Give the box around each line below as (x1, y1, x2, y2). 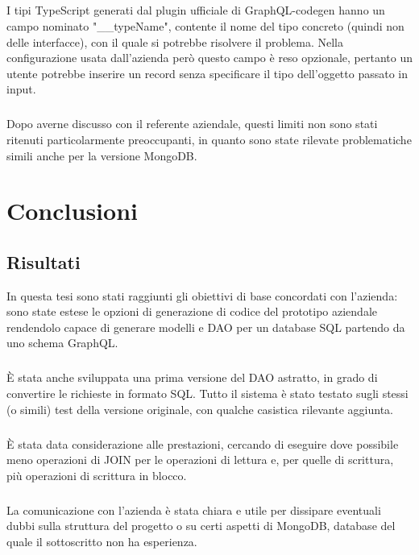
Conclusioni (6, 194, 138, 227)
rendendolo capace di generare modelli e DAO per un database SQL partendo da (6, 318, 405, 335)
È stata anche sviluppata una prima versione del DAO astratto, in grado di (6, 369, 378, 386)
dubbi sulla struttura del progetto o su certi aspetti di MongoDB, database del (6, 517, 396, 534)
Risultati (6, 249, 81, 274)
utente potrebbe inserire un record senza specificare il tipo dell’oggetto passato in (6, 64, 409, 81)
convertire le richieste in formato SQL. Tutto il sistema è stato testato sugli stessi (6, 385, 409, 402)
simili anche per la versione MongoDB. (6, 147, 197, 164)
